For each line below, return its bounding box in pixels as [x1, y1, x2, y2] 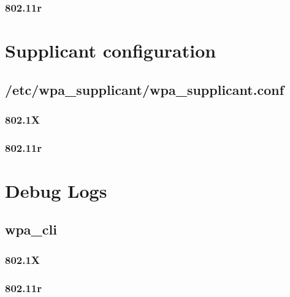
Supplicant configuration [5, 38, 216, 63]
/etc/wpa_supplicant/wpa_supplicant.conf [5, 80, 284, 99]
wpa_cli [5, 220, 57, 239]
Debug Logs [5, 178, 107, 203]
